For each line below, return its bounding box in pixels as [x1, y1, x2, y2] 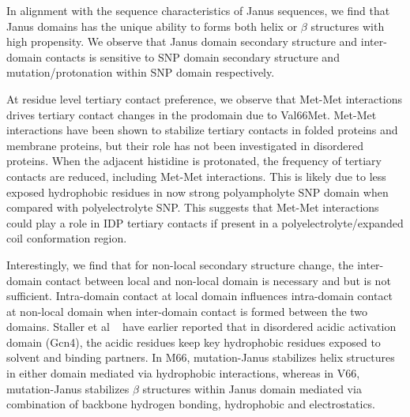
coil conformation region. [6, 230, 127, 246]
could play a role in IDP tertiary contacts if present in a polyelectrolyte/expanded [6, 214, 404, 231]
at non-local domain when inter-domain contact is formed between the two [6, 302, 368, 319]
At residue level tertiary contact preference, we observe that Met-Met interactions [6, 90, 402, 107]
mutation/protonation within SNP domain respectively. [6, 64, 275, 81]
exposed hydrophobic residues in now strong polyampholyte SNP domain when [6, 183, 389, 200]
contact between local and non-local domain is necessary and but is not [45, 272, 391, 288]
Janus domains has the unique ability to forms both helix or [6, 17, 298, 34]
